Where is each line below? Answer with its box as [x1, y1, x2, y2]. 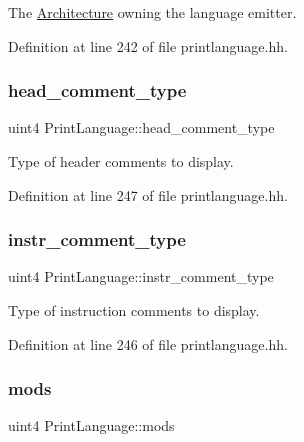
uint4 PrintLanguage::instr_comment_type [8, 266, 274, 287]
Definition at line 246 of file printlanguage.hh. [8, 333, 288, 354]
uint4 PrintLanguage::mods [8, 415, 175, 436]
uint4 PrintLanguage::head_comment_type [8, 117, 275, 138]
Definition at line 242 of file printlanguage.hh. [8, 35, 288, 56]
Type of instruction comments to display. [8, 300, 260, 320]
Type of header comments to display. [8, 151, 234, 171]
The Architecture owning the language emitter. [8, 2, 297, 22]
